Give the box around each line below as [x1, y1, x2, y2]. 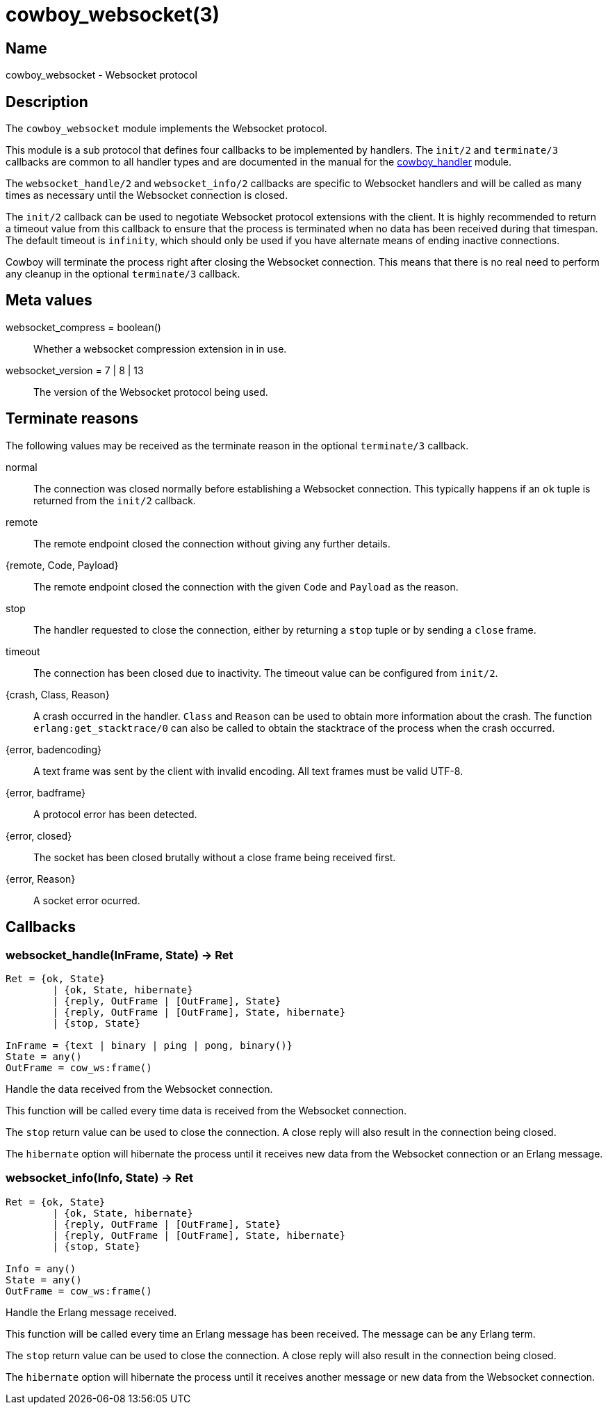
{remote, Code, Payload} [6, 559, 119, 571]
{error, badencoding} [6, 743, 102, 755]
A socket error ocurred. [33, 894, 140, 906]
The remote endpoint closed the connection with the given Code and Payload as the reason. [33, 580, 459, 593]
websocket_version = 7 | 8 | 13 [6, 364, 144, 376]
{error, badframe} [6, 786, 85, 799]
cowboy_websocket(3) [6, 3, 220, 26]
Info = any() [6, 1263, 76, 1274]
